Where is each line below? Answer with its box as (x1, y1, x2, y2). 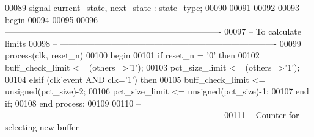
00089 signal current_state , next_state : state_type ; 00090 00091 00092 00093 (5, 1, 299, 13)
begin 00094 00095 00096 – (5, 13, 105, 26)
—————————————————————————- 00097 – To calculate (5, 25, 301, 38)
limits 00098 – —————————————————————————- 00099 (5, 37, 301, 49)
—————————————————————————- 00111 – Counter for (5, 108, 299, 121)
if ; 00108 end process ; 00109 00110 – (5, 96, 141, 109)
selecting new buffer (5, 120, 79, 133)
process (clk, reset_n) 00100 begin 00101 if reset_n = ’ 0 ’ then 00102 (5, 49, 260, 61)
